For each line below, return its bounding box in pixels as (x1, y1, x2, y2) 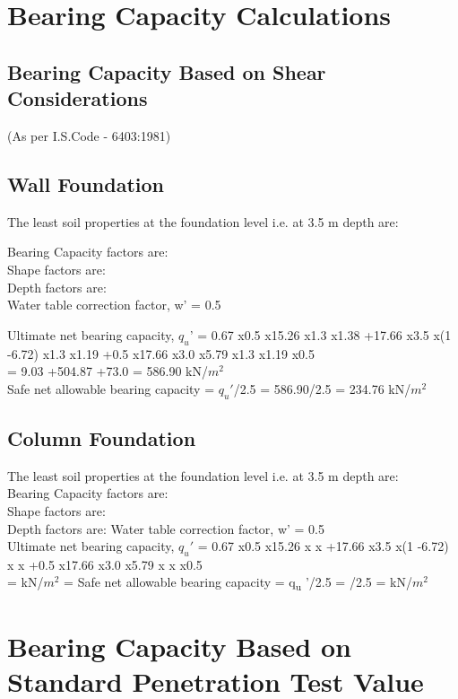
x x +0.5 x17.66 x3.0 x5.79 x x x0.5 (7, 555, 203, 573)
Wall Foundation (7, 170, 164, 197)
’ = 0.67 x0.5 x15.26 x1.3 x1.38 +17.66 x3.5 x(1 (189, 325, 452, 344)
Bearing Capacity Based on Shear (7, 57, 326, 85)
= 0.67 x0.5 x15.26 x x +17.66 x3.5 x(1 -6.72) (197, 537, 449, 555)
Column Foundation (7, 424, 196, 451)
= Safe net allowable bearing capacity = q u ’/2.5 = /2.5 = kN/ (64, 572, 412, 594)
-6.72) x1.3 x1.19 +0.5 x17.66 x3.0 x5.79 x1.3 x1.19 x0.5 (7, 344, 315, 363)
